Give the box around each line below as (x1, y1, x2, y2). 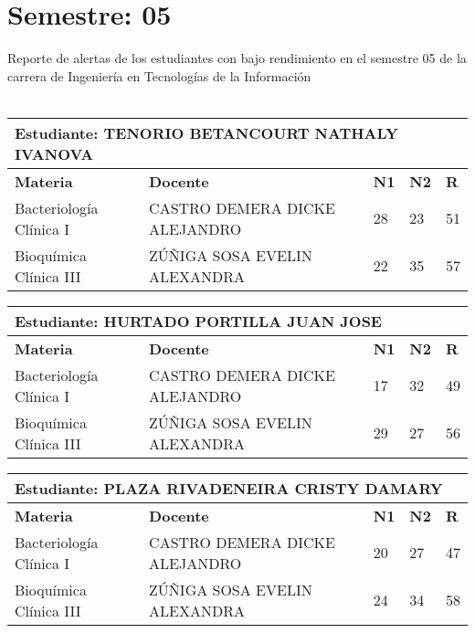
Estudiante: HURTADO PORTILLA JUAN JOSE (15, 310, 382, 332)
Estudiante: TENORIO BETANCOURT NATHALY (15, 121, 398, 143)
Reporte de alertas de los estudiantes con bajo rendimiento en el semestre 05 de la (7, 48, 467, 68)
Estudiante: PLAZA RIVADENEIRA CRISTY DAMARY (15, 477, 443, 499)
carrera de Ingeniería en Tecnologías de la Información (7, 66, 311, 85)
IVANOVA (15, 142, 94, 164)
